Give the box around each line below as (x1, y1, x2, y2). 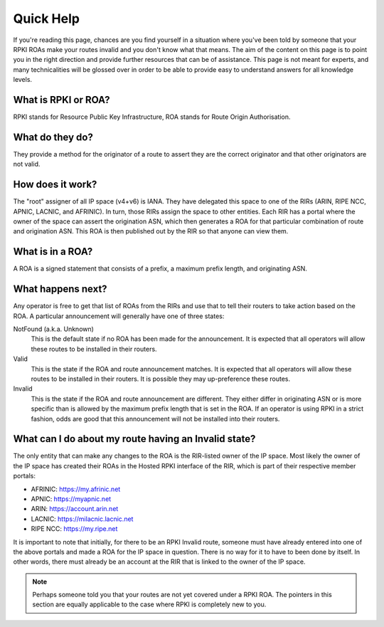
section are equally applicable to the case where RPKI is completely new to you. (32, 600, 267, 608)
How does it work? (13, 179, 97, 191)
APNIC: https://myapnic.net (31, 495, 112, 503)
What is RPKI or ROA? (13, 93, 110, 106)
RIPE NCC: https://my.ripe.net (31, 525, 118, 533)
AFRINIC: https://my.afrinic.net (31, 485, 121, 493)
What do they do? (13, 131, 94, 143)
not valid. (13, 160, 41, 169)
